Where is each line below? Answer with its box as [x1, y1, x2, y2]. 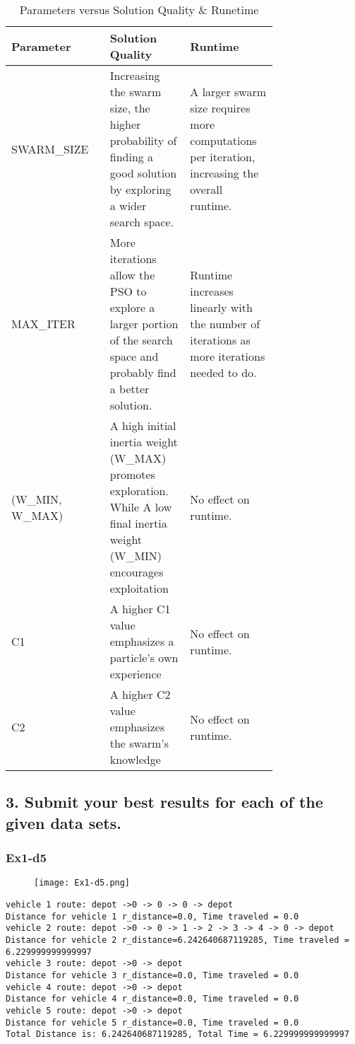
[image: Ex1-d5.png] [34, 878, 131, 888]
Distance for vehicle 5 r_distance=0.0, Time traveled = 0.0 [6, 1017, 299, 1028]
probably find [109, 364, 176, 381]
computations [190, 132, 257, 149]
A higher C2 [109, 686, 171, 702]
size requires [190, 100, 251, 116]
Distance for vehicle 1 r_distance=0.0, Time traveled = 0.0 [6, 911, 299, 922]
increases [190, 283, 234, 299]
